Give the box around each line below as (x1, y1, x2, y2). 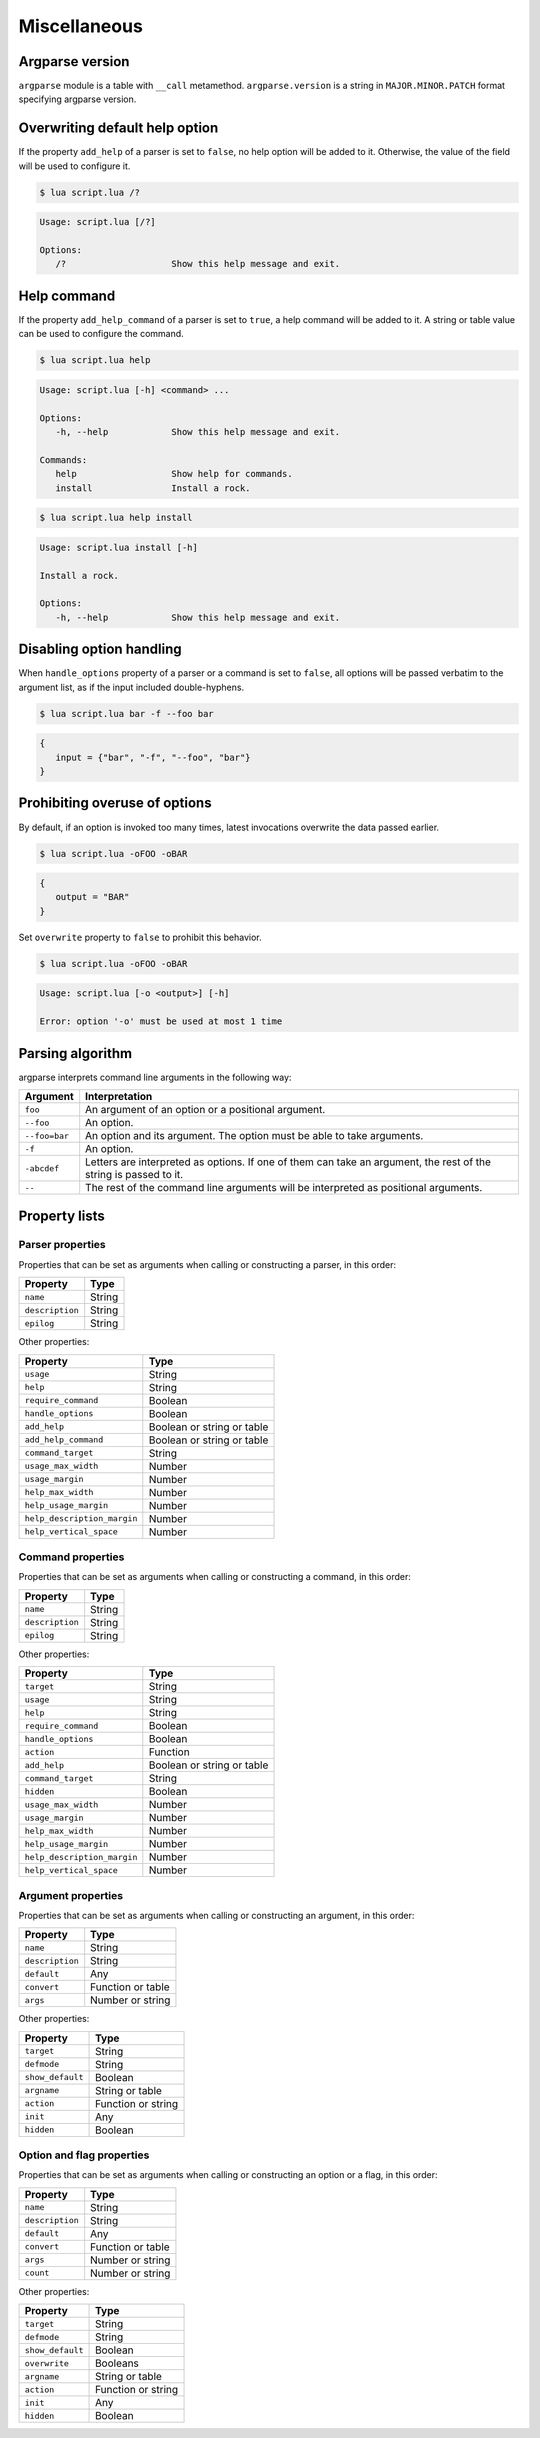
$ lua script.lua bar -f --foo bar (39, 708, 214, 719)
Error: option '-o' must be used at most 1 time (39, 1016, 283, 1027)
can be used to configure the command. (18, 328, 184, 340)
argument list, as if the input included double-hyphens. (18, 681, 245, 693)
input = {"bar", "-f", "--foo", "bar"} (55, 751, 251, 763)
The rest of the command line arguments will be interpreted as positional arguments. (85, 1181, 483, 1195)
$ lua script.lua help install (39, 512, 194, 524)
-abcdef (24, 1163, 60, 1174)
